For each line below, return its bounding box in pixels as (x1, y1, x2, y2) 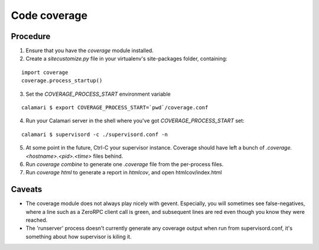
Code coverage (11, 9, 88, 22)
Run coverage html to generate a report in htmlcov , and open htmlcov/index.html (25, 169, 222, 176)
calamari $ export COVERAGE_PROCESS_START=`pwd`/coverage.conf (21, 104, 209, 111)
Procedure (11, 31, 51, 41)
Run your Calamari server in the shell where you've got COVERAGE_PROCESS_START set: (25, 117, 245, 124)
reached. (25, 216, 48, 224)
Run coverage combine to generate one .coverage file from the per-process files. (25, 160, 224, 168)
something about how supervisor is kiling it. (25, 233, 132, 240)
